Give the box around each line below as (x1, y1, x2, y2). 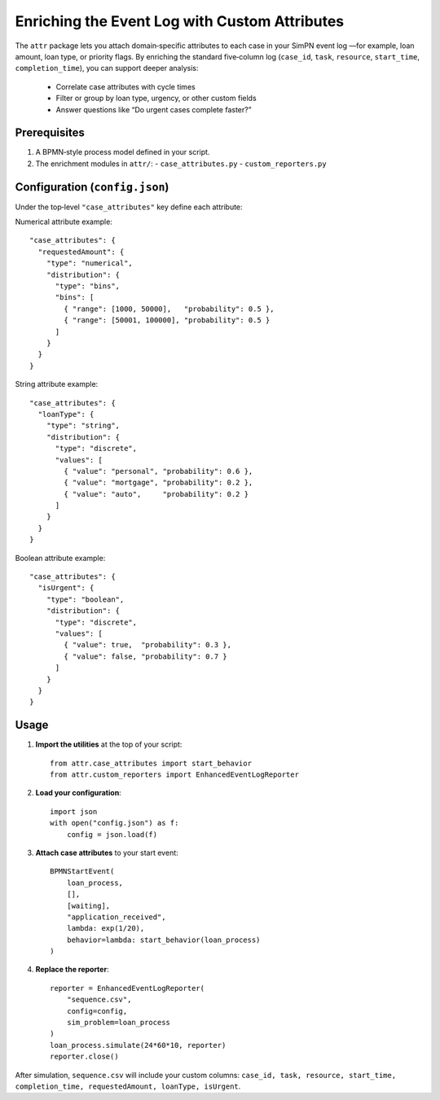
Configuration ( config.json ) (15, 180, 169, 194)
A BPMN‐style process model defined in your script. (35, 147, 210, 157)
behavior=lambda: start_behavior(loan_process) (66, 935, 261, 944)
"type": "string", (46, 421, 121, 431)
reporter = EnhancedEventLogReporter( (50, 984, 205, 993)
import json (50, 807, 98, 816)
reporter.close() (50, 1052, 119, 1062)
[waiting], (66, 901, 111, 910)
